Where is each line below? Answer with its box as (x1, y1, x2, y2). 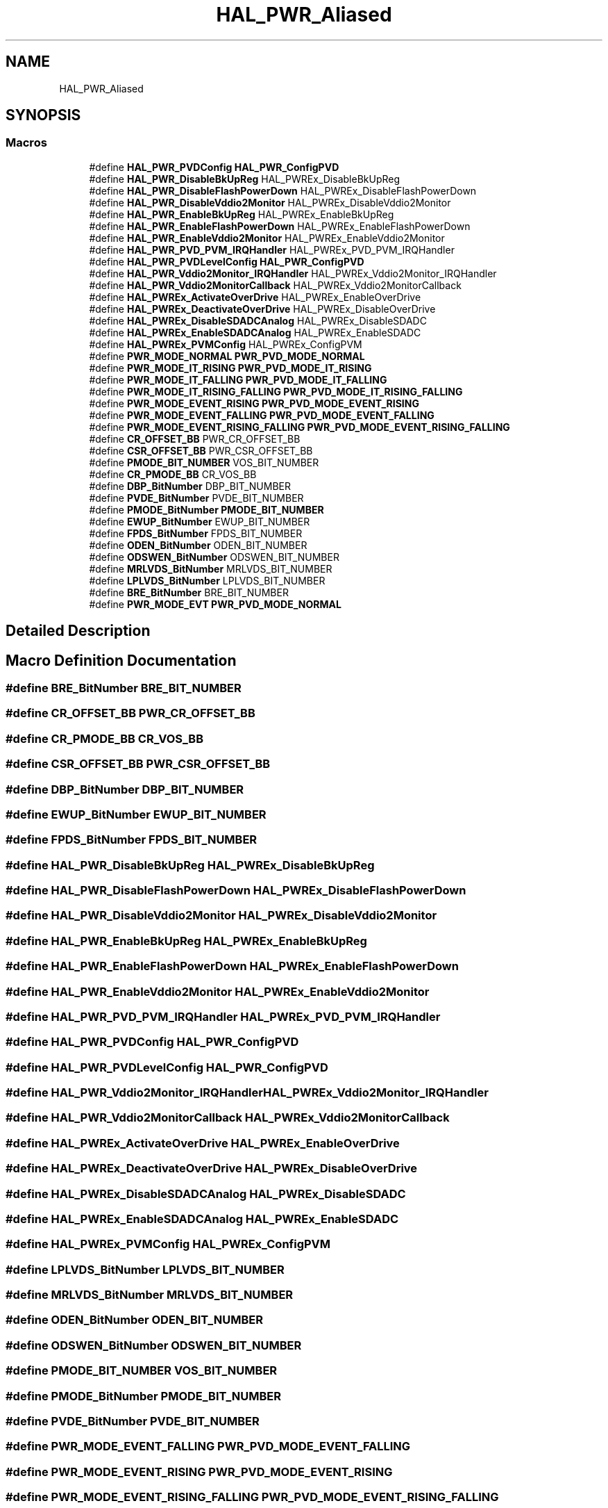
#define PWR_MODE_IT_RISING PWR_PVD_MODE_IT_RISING (89, 361, 372, 374)
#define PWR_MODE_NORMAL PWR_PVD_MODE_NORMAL (89, 350, 365, 362)
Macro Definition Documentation (6, 651, 237, 669)
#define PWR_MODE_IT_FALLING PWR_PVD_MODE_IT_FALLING (89, 373, 387, 386)
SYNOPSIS (6, 106, 81, 124)
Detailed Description (6, 622, 151, 640)
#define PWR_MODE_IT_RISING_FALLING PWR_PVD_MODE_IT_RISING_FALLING (89, 385, 463, 398)
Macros (6, 136, 47, 150)
